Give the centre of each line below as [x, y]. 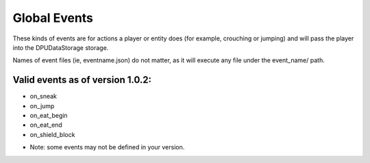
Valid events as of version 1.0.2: [82, 80]
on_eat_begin [49, 116]
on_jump [42, 105]
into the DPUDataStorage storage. [61, 47]
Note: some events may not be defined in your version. [107, 147]
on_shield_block [52, 134]
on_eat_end [46, 125]
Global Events [53, 18]
